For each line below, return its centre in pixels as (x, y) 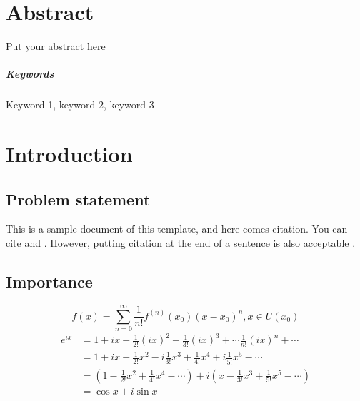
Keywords (30, 74)
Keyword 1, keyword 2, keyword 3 (80, 105)
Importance (49, 281)
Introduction (69, 154)
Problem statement (78, 199)
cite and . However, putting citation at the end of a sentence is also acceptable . (181, 243)
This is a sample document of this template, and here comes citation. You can (177, 229)
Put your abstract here (56, 46)
